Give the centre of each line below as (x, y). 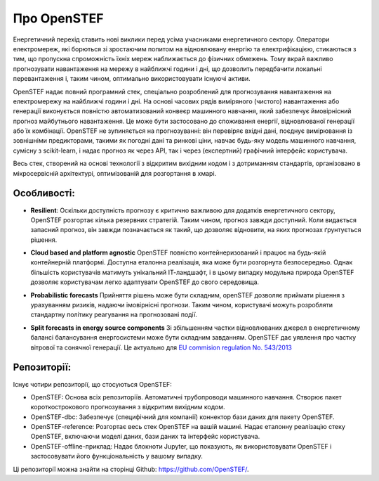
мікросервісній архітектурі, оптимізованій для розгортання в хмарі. (115, 173)
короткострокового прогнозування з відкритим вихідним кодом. (128, 407)
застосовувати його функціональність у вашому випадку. (117, 456)
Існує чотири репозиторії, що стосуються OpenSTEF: (92, 384)
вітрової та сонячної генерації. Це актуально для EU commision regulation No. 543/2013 (161, 347)
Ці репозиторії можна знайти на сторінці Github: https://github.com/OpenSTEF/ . (131, 469)
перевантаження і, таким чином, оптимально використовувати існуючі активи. (132, 79)
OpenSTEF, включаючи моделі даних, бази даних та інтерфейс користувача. (145, 437)
